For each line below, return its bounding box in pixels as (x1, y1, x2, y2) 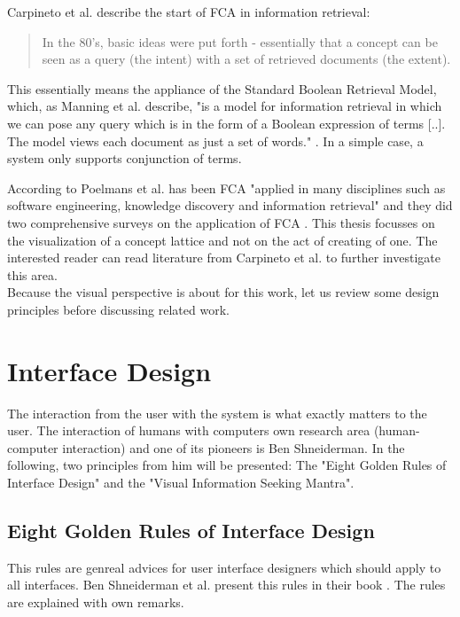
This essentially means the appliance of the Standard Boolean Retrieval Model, (7, 79, 437, 98)
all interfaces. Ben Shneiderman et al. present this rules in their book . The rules (7, 575, 446, 594)
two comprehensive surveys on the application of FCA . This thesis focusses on (7, 213, 435, 231)
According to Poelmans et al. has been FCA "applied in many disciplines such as (7, 178, 446, 197)
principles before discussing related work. (7, 300, 230, 318)
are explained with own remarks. (7, 592, 184, 611)
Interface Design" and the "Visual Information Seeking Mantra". (7, 473, 355, 491)
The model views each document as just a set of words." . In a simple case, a (7, 131, 424, 150)
